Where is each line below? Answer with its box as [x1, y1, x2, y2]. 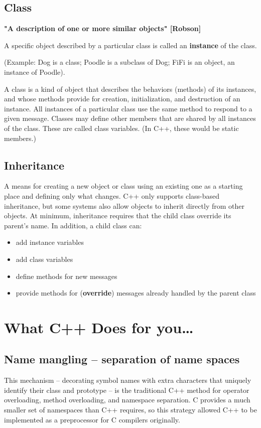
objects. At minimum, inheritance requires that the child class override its [4, 210, 231, 221]
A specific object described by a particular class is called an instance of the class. [4, 40, 257, 50]
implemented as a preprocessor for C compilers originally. [4, 414, 180, 424]
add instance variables [16, 237, 84, 247]
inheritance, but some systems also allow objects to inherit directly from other [4, 200, 244, 211]
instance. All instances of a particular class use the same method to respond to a [4, 103, 252, 113]
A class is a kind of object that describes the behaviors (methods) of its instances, [4, 83, 256, 94]
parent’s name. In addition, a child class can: [4, 220, 142, 230]
